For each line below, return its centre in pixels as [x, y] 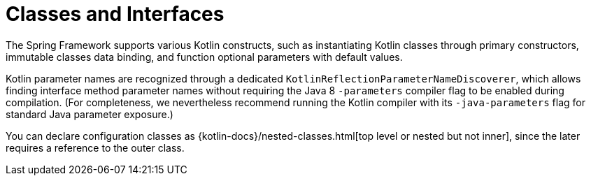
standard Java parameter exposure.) [90, 114]
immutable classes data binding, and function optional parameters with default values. [204, 57]
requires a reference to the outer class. [95, 147]
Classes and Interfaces [115, 14]
